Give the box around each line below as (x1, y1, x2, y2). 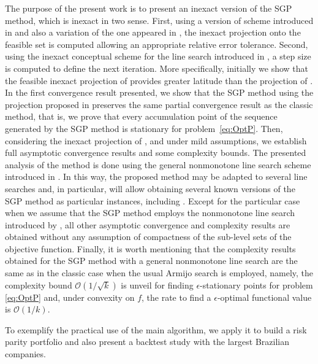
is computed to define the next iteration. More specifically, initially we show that (5, 61, 308, 74)
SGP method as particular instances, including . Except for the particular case (5, 194, 300, 207)
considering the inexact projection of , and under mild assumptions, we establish (5, 134, 307, 147)
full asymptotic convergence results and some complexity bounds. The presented (5, 146, 306, 159)
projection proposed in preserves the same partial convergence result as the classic (5, 98, 313, 110)
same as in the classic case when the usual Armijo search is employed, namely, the (5, 266, 314, 279)
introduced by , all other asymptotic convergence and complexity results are (5, 218, 290, 231)
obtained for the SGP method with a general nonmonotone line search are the (5, 254, 298, 267)
